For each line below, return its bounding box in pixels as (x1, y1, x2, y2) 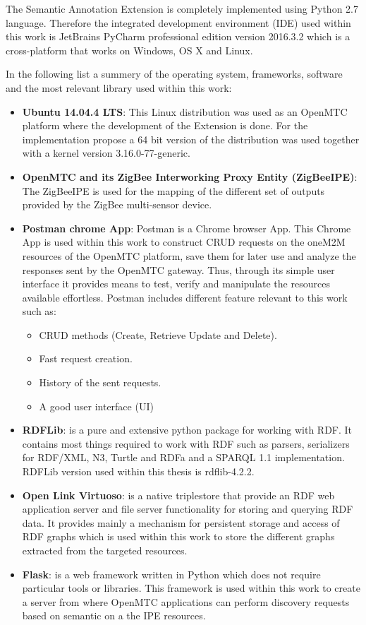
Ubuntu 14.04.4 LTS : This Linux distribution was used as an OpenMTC (22, 104, 348, 119)
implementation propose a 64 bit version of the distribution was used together (22, 131, 360, 146)
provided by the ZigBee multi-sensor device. (22, 197, 212, 212)
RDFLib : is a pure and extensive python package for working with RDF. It (22, 422, 353, 437)
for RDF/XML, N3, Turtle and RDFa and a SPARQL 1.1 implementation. (22, 450, 345, 465)
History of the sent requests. (39, 375, 161, 390)
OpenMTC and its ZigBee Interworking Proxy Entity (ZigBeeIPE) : (22, 169, 358, 184)
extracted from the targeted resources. (22, 543, 188, 557)
